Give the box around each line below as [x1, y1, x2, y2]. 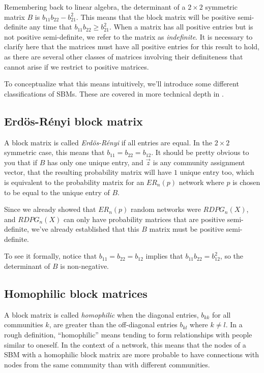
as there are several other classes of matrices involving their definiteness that [4, 51, 243, 61]
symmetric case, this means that [4, 147, 105, 158]
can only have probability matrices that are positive [63, 213, 225, 224]
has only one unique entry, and [47, 157, 143, 167]
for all [212, 309, 231, 320]
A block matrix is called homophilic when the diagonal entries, [4, 309, 199, 320]
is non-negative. [60, 261, 109, 271]
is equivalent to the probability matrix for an [4, 176, 144, 187]
